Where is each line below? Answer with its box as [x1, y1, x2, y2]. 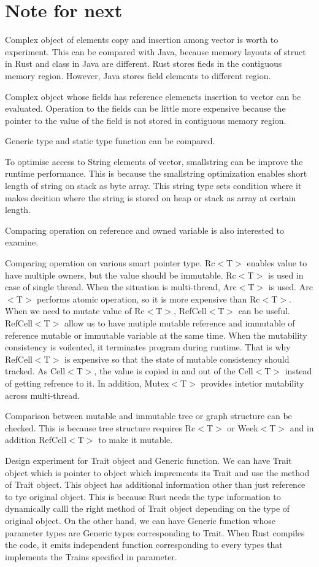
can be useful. [238, 304, 290, 317]
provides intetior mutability [201, 376, 304, 389]
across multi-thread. [5, 388, 80, 401]
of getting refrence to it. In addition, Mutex [5, 376, 169, 389]
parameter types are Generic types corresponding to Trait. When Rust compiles [5, 526, 305, 539]
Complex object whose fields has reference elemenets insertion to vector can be [5, 90, 301, 102]
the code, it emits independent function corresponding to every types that [5, 538, 283, 551]
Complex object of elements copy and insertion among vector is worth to [5, 33, 279, 46]
